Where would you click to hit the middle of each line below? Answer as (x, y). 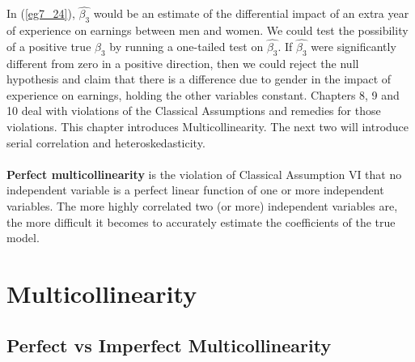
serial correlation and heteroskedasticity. (106, 142)
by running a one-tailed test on (186, 46)
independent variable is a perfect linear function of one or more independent (195, 190)
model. (23, 238)
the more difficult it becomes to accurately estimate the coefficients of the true (201, 221)
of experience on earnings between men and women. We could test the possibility (207, 30)
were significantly (354, 46)
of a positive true (49, 46)
